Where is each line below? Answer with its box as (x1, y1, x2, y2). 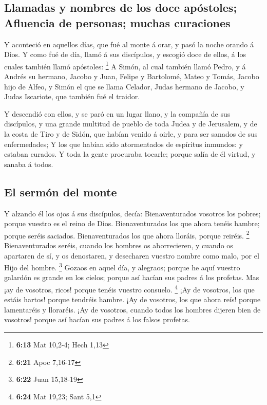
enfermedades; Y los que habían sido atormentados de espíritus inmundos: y (4, 138, 243, 149)
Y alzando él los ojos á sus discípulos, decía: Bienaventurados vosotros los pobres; (4, 208, 261, 218)
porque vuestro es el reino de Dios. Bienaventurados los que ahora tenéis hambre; (4, 218, 260, 229)
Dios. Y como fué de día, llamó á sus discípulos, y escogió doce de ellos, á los (4, 49, 246, 60)
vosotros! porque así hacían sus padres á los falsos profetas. (4, 314, 190, 325)
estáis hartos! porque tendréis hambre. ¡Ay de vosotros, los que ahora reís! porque (4, 294, 261, 305)
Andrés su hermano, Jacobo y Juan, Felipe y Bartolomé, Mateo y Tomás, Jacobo (4, 71, 259, 82)
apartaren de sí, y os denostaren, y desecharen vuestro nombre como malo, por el (4, 250, 259, 261)
